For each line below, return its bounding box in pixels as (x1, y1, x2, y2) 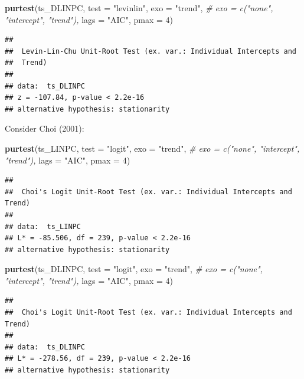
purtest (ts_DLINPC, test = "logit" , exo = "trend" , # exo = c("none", (5, 263, 263, 275)
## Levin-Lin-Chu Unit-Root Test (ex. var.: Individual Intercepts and (5, 47, 296, 55)
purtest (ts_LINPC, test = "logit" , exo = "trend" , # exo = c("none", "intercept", (5, 142, 300, 154)
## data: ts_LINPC (5, 222, 81, 231)
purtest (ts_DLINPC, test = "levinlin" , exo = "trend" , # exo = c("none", (5, 2, 273, 14)
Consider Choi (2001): (5, 122, 84, 135)
